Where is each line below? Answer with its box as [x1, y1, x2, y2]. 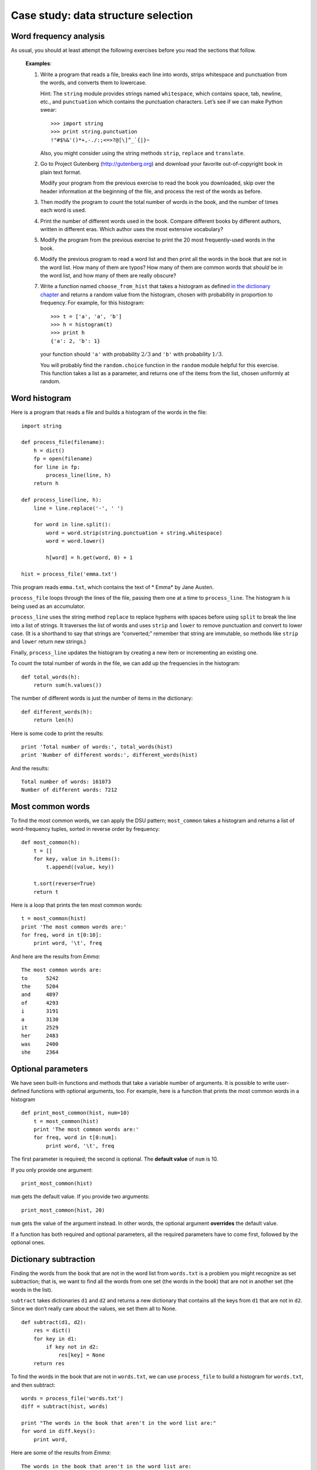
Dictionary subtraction [11, 1254, 96, 1264]
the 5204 [21, 983, 59, 990]
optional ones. [11, 1238, 46, 1246]
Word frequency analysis [11, 31, 105, 41]
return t [33, 888, 59, 895]
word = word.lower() [46, 538, 105, 544]
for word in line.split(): [33, 521, 112, 528]
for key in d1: [33, 1335, 77, 1342]
